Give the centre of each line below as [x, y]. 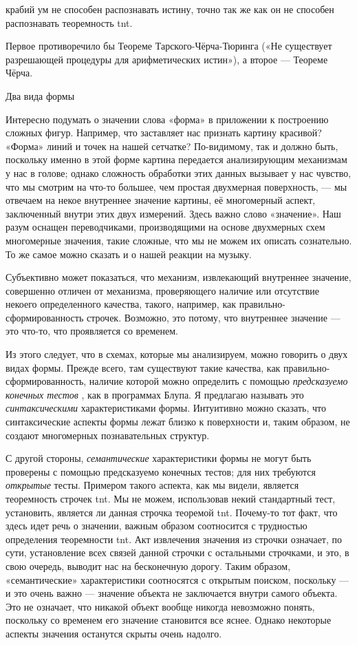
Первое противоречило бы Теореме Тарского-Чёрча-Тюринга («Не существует [169, 46]
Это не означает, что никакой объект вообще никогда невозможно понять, [160, 606]
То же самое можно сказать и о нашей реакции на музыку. [129, 254]
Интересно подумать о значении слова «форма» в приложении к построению [167, 119]
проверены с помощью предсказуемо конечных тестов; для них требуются [161, 471]
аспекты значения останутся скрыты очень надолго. [114, 633]
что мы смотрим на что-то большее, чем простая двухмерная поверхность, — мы [176, 186]
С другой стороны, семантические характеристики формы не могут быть [159, 458]
